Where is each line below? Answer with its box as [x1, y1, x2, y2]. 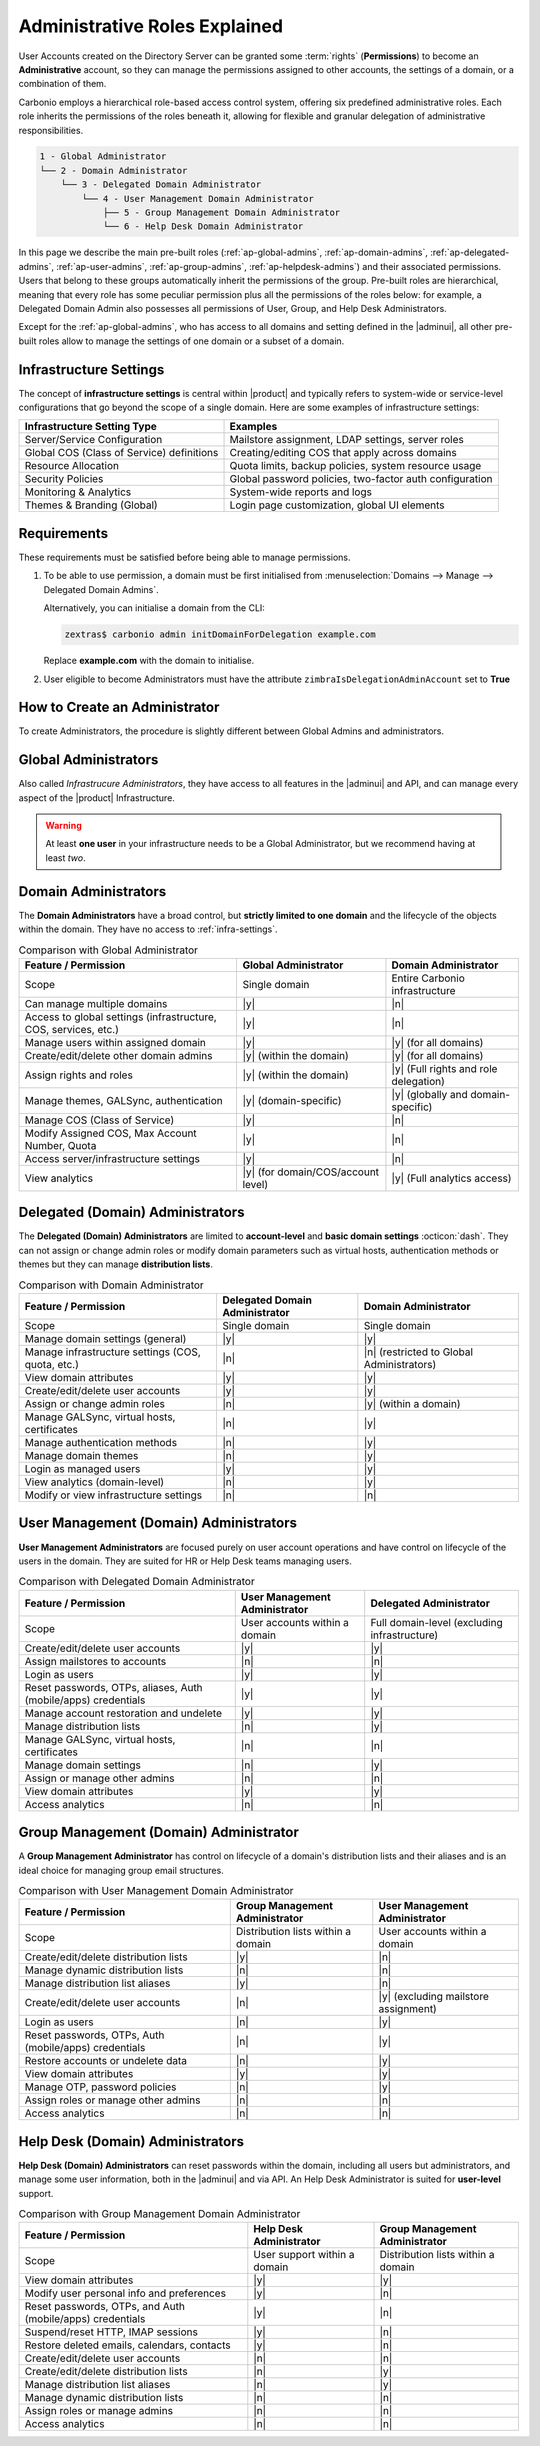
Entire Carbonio [391, 971, 465, 985]
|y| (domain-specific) [242, 1093, 342, 1107]
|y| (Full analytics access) [391, 1171, 512, 1185]
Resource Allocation [24, 459, 120, 473]
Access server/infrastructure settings [24, 1151, 200, 1165]
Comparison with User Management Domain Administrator [18, 1884, 294, 1898]
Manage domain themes [24, 1449, 139, 1462]
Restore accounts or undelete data [24, 2054, 187, 2068]
